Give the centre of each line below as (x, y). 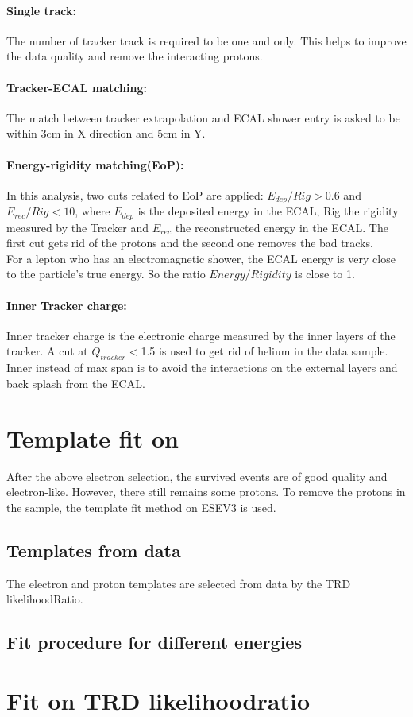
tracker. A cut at (47, 351)
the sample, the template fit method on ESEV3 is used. (141, 507)
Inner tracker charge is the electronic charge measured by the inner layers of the (201, 335)
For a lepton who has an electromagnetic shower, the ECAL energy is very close (201, 258)
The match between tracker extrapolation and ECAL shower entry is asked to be (203, 117)
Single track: (42, 10)
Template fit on (93, 438)
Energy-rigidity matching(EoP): (95, 164)
